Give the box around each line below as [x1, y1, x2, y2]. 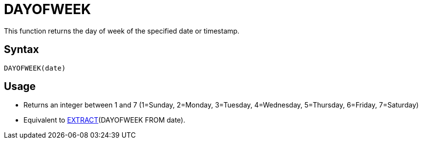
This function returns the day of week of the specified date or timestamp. [4, 26, 240, 35]
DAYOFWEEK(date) [4, 64, 66, 72]
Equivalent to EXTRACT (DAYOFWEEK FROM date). [23, 116, 186, 125]
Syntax [4, 43, 39, 56]
